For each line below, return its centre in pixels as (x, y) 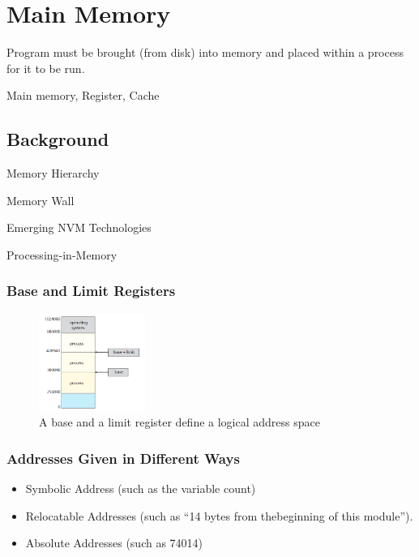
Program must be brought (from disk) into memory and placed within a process (205, 52)
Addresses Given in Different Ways (123, 458)
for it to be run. (46, 68)
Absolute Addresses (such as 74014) (114, 543)
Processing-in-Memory (62, 254)
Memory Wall (41, 200)
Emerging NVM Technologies (79, 227)
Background (58, 139)
